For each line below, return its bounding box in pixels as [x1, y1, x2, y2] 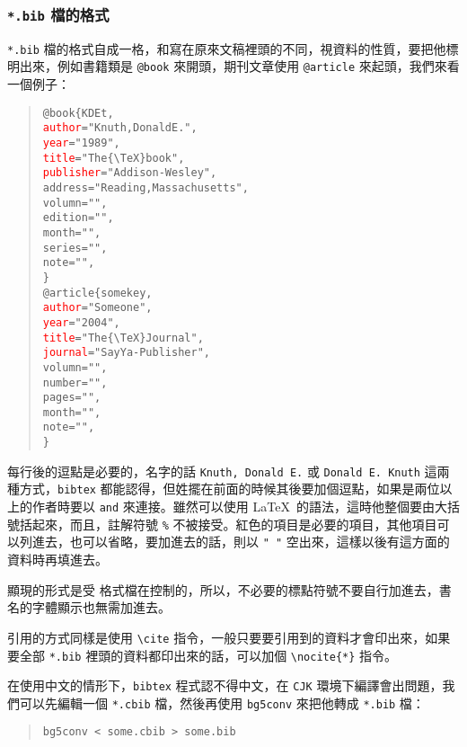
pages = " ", [42, 391, 101, 405]
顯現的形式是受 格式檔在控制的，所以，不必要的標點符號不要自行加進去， [7, 580, 439, 599]
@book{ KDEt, [42, 106, 114, 120]
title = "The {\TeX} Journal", [42, 331, 204, 344]
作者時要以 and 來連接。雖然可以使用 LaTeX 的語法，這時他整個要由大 [31, 497, 447, 516]
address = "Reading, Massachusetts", [42, 181, 249, 194]
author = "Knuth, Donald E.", [42, 121, 198, 135]
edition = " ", [42, 211, 114, 225]
